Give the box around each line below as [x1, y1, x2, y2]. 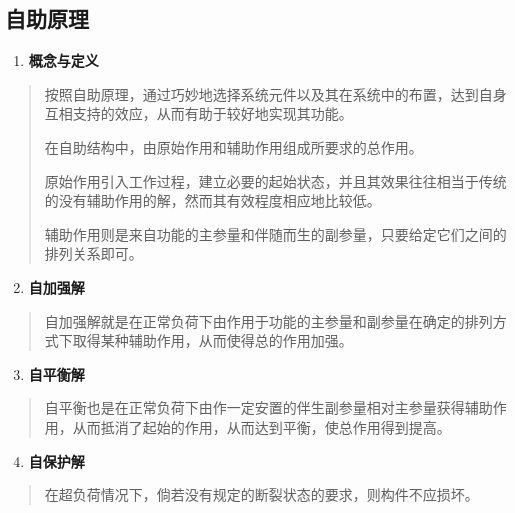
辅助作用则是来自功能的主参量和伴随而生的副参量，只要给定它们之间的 [44, 223, 507, 244]
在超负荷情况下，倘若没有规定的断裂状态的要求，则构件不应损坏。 [44, 484, 479, 505]
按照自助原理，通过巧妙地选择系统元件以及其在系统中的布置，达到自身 [44, 83, 507, 104]
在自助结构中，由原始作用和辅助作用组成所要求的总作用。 [44, 136, 423, 157]
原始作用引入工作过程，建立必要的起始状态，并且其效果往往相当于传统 [44, 170, 507, 191]
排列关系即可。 [44, 243, 143, 264]
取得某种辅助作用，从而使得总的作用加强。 [72, 330, 353, 351]
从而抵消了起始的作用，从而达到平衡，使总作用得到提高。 [72, 416, 451, 437]
